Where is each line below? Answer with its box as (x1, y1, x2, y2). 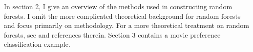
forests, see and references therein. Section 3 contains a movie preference (4, 29, 221, 39)
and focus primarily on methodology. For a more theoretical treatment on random (4, 20, 249, 30)
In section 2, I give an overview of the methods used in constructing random (4, 1, 232, 11)
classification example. (4, 39, 70, 49)
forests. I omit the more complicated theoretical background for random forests (4, 11, 241, 21)
